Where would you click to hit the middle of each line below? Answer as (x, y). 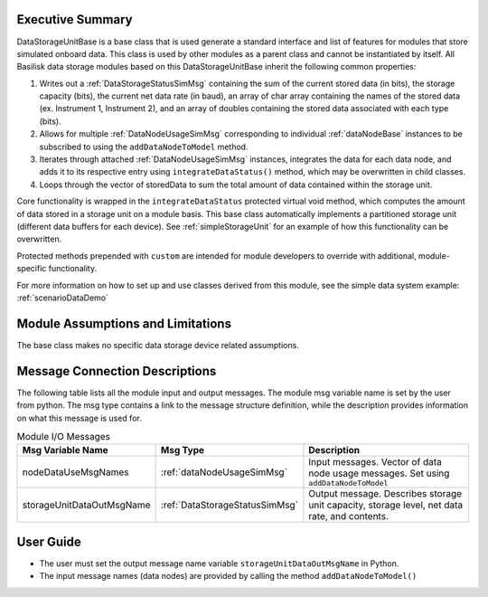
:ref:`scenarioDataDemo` (62, 298)
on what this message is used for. (79, 418)
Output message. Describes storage (385, 494)
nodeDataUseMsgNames (75, 472)
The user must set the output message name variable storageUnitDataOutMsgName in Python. (219, 563)
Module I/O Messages (64, 437)
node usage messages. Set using (379, 473)
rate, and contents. (348, 516)
